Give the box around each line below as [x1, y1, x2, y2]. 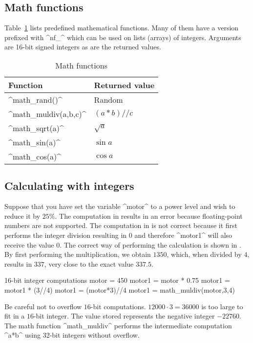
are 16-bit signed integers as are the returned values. [4, 42, 161, 52]
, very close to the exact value [44, 258, 134, 269]
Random [94, 93, 123, 105]
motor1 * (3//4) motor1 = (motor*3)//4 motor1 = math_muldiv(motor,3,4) [4, 284, 235, 295]
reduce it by [4, 210, 41, 221]
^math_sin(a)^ [8, 136, 61, 148]
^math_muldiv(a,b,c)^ [8, 108, 86, 119]
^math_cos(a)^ [8, 150, 62, 162]
